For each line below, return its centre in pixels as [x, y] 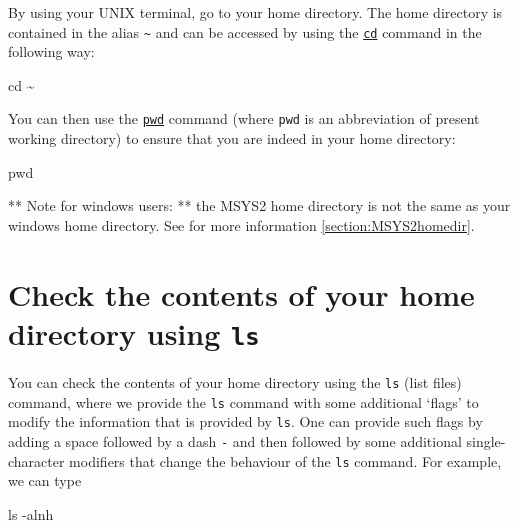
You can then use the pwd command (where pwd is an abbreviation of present [244, 118]
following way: [51, 51]
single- [486, 440]
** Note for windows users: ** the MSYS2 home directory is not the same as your [259, 205]
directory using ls [134, 332]
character [36, 460]
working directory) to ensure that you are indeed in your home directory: [232, 138]
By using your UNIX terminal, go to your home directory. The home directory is [255, 12]
